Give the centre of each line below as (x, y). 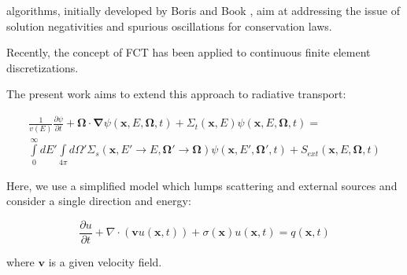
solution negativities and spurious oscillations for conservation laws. (169, 26)
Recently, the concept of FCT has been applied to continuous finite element (189, 52)
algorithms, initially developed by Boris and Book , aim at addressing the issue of (203, 10)
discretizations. (43, 67)
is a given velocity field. (105, 262)
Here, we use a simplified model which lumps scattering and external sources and (202, 185)
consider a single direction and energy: (99, 201)
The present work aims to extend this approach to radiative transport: (176, 94)
